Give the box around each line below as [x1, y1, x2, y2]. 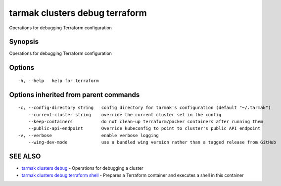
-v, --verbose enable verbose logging [18, 133, 159, 138]
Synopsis [9, 38, 39, 46]
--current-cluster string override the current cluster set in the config [28, 112, 222, 117]
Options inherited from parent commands [9, 91, 140, 99]
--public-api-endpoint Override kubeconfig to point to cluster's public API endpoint [28, 126, 261, 131]
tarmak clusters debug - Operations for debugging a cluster [21, 165, 143, 171]
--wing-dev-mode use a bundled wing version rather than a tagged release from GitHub [28, 139, 277, 145]
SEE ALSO [9, 152, 41, 161]
